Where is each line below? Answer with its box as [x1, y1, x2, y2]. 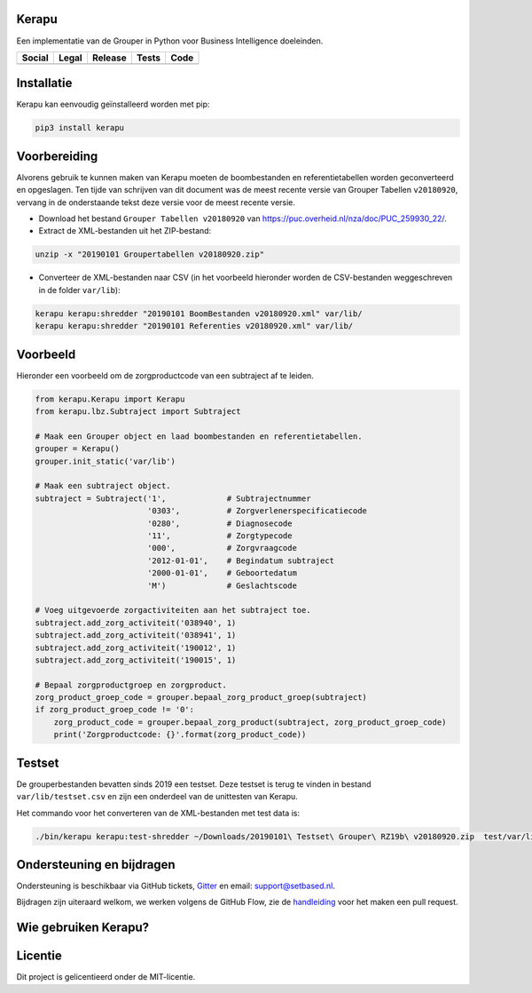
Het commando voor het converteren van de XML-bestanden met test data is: [16, 807, 301, 818]
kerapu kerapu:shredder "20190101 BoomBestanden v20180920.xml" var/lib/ [35, 308, 363, 319]
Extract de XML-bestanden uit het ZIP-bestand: [38, 226, 212, 236]
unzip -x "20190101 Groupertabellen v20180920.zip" [35, 250, 265, 259]
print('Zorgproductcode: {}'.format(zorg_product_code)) [53, 729, 307, 740]
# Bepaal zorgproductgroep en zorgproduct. [35, 679, 228, 690]
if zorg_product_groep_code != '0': [35, 704, 195, 715]
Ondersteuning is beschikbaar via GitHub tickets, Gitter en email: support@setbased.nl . [16, 880, 336, 891]
